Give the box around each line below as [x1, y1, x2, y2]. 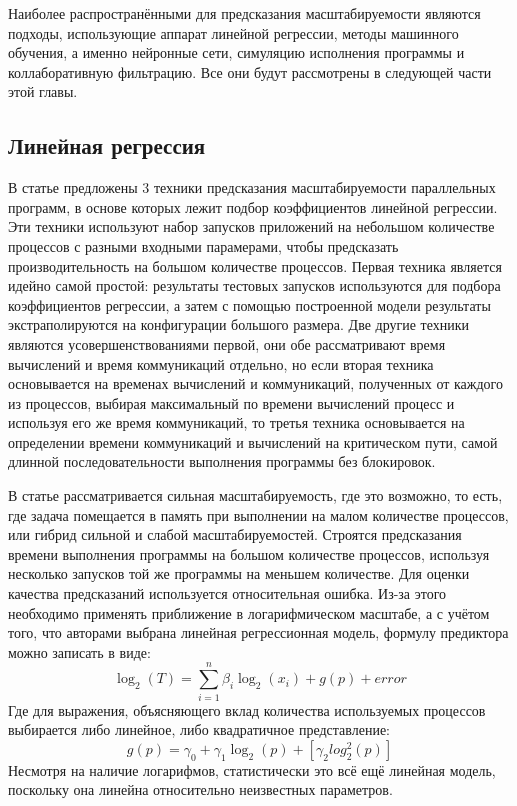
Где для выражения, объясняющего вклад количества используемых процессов [8, 699, 486, 720]
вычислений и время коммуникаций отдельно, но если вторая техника [8, 353, 434, 374]
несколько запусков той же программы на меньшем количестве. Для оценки [8, 563, 470, 584]
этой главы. [8, 81, 78, 102]
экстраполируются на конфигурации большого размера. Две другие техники [8, 314, 470, 335]
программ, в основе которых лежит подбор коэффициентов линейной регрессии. [8, 196, 498, 217]
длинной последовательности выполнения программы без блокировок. [8, 451, 436, 472]
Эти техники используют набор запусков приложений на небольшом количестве [8, 216, 495, 237]
